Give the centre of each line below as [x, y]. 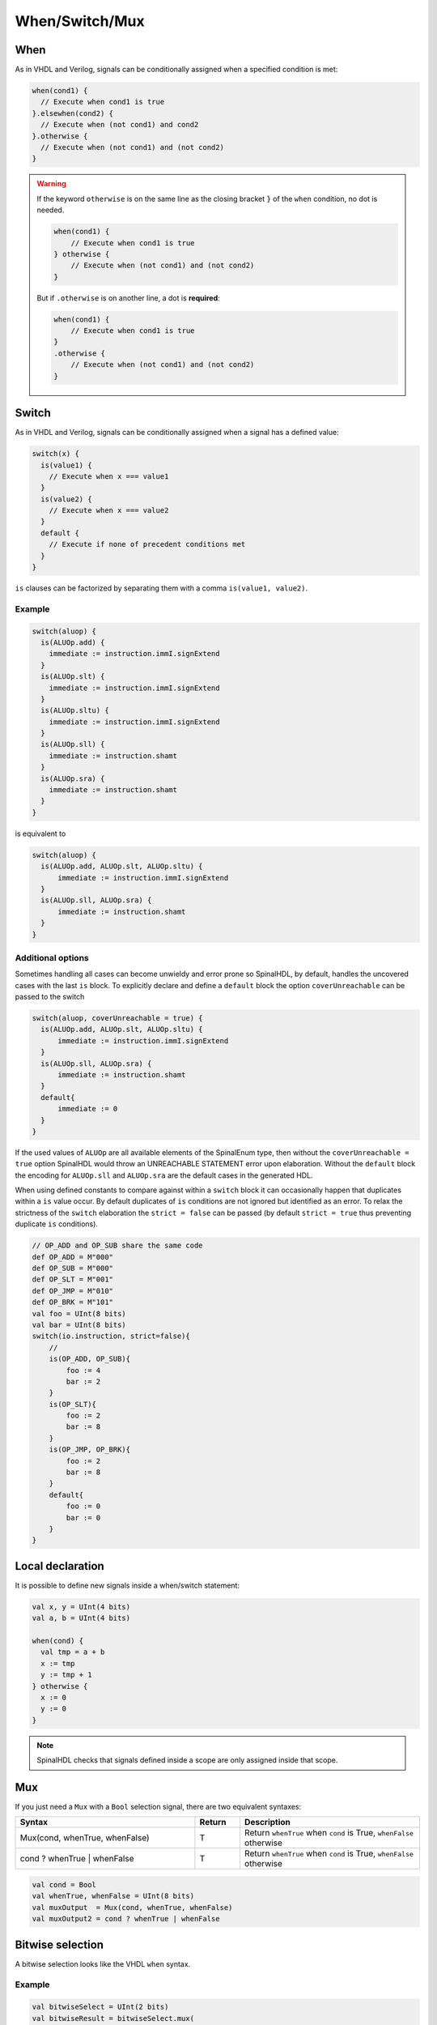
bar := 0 [83, 1518]
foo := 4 [83, 1370]
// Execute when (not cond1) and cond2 [120, 125]
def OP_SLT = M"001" [72, 1279]
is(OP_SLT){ [73, 1404]
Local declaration [59, 1566]
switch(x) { [56, 454]
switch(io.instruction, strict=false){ [111, 1336]
